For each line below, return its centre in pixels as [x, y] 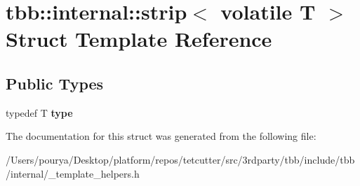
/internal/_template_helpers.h [73, 173]
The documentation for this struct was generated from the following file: [161, 136]
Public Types [55, 83]
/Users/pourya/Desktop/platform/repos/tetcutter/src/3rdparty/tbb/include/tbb [180, 159]
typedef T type [39, 112]
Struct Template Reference [139, 39]
